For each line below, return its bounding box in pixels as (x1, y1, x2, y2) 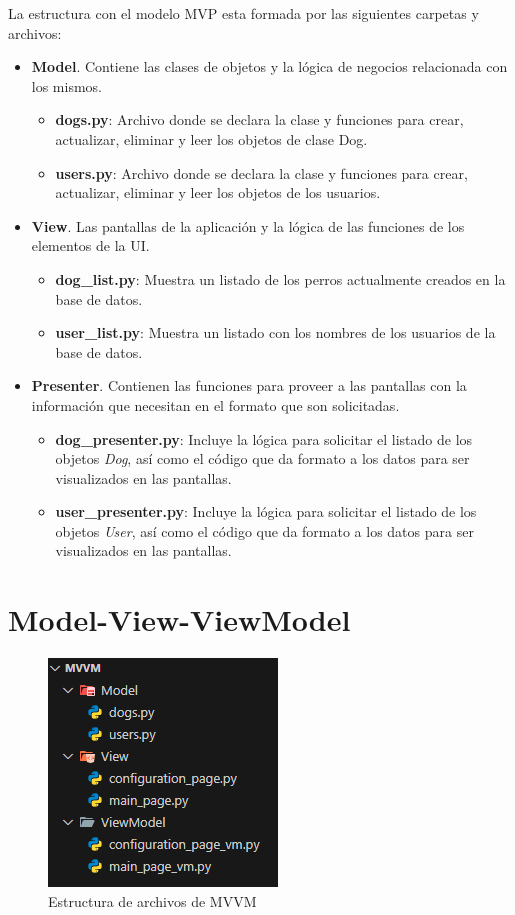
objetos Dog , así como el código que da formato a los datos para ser (55, 448, 470, 469)
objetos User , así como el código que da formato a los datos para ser (55, 520, 474, 541)
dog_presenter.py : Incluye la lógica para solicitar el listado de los (55, 428, 473, 449)
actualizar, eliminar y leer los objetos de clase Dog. (55, 128, 368, 149)
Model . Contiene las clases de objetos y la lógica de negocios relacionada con (31, 56, 508, 77)
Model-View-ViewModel (8, 599, 351, 640)
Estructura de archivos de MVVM (48, 890, 257, 911)
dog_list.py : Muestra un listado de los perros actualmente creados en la (55, 268, 506, 289)
